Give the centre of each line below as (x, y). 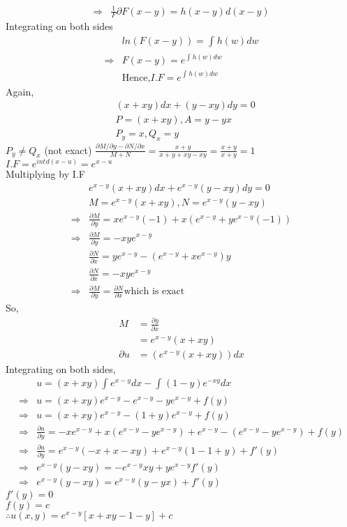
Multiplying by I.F (45, 174)
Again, (20, 91)
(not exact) (68, 150)
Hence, (136, 78)
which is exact (154, 292)
